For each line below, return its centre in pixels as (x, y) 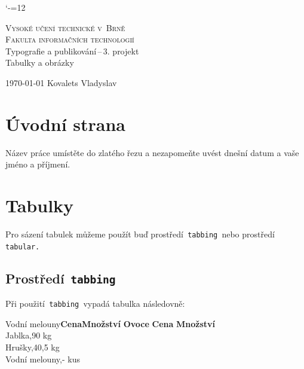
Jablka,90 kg (29, 335)
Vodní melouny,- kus (43, 359)
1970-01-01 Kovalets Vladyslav (61, 82)
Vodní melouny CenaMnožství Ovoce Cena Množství (110, 323)
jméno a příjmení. (38, 164)
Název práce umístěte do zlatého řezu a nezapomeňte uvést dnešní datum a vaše (152, 152)
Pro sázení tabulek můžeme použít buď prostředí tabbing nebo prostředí (140, 234)
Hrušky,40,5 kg (33, 347)
